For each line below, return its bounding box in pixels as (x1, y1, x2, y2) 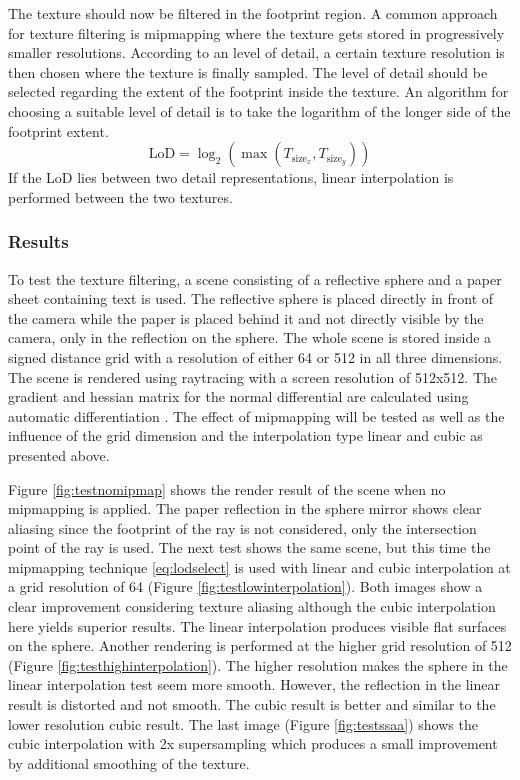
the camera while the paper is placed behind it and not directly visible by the (8, 307, 484, 328)
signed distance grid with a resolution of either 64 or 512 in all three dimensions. (8, 346, 503, 367)
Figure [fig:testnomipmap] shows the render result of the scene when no (8, 478, 446, 499)
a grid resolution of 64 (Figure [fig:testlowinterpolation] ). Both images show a (8, 576, 483, 597)
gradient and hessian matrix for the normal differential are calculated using (8, 386, 469, 407)
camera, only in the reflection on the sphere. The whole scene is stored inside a (8, 327, 492, 348)
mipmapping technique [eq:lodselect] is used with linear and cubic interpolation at (8, 556, 511, 577)
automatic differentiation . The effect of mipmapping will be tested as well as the (8, 405, 505, 426)
